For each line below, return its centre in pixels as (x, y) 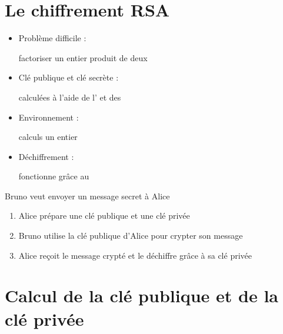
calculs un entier (48, 137)
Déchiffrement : (46, 156)
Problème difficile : (52, 38)
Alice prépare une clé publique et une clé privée (104, 216)
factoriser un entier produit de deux (83, 57)
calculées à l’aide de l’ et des (70, 97)
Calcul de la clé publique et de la (141, 295)
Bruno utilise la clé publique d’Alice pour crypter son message (131, 236)
